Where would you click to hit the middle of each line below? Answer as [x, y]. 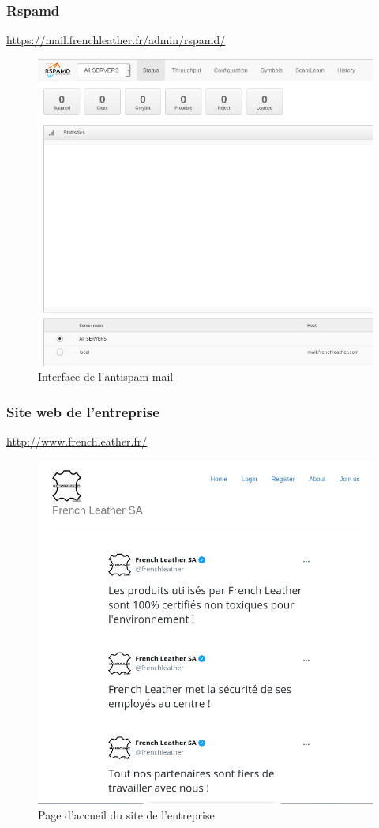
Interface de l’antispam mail [106, 376]
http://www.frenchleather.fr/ [77, 441]
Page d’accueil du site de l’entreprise [126, 814]
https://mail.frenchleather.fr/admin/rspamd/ [116, 40]
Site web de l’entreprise [83, 411]
